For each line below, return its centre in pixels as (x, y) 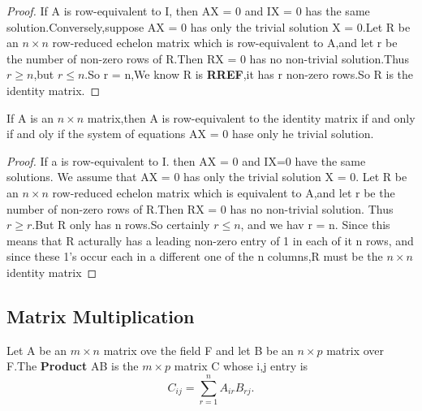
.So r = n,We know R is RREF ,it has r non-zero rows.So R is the (249, 74)
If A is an (30, 117)
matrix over (355, 350)
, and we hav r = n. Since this (315, 225)
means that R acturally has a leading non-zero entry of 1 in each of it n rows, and (210, 240)
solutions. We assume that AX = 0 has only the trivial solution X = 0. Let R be (207, 177)
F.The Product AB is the (73, 366)
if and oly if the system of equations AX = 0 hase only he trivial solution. (190, 134)
